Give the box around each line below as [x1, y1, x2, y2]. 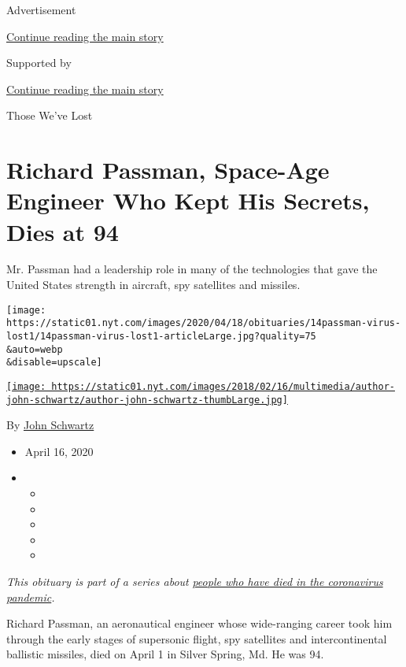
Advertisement [6, 2, 76, 17]
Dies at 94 [6, 215, 119, 247]
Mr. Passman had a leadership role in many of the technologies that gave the [6, 261, 378, 277]
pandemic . [6, 588, 55, 605]
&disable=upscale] [6, 357, 102, 369]
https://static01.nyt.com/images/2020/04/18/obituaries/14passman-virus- [6, 317, 401, 329]
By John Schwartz [6, 417, 94, 433]
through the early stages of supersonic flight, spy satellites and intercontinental [6, 630, 387, 647]
